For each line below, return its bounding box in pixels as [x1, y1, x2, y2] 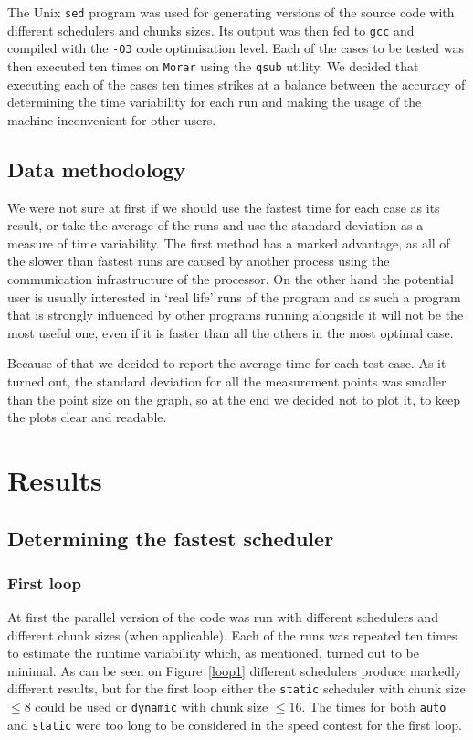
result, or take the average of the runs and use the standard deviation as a [7, 216, 424, 235]
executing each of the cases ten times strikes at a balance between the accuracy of [7, 74, 466, 93]
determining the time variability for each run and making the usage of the [7, 92, 422, 111]
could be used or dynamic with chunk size [35, 697, 268, 716]
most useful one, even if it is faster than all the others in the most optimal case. [7, 322, 454, 342]
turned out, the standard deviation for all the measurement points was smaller [7, 371, 447, 390]
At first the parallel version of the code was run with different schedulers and [7, 608, 438, 627]
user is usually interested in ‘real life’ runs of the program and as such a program [7, 287, 461, 306]
